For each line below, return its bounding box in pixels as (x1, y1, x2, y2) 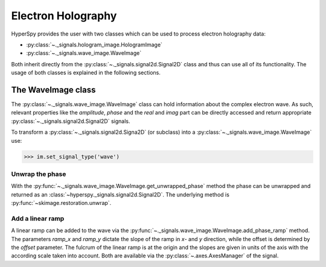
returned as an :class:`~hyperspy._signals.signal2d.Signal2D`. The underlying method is (11, 190, 229, 198)
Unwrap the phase (11, 169, 66, 178)
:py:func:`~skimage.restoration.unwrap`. (11, 199, 112, 207)
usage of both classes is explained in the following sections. (11, 69, 161, 77)
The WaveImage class (11, 84, 96, 95)
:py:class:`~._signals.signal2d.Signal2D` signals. (11, 118, 130, 125)
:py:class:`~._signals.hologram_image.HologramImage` (26, 41, 163, 48)
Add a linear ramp (11, 214, 65, 222)
